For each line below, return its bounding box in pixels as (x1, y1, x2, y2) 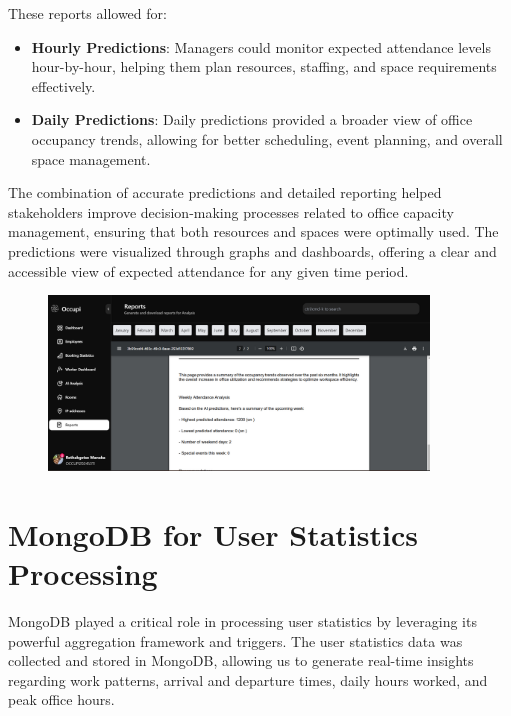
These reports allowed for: (8, 3, 167, 23)
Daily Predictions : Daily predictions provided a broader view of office (31, 109, 473, 130)
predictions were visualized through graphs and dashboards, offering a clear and (8, 240, 497, 261)
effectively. (31, 75, 96, 96)
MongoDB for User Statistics (8, 513, 418, 554)
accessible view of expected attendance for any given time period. (8, 260, 409, 281)
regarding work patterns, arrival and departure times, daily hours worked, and (8, 669, 488, 690)
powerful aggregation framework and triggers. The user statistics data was (8, 630, 463, 651)
